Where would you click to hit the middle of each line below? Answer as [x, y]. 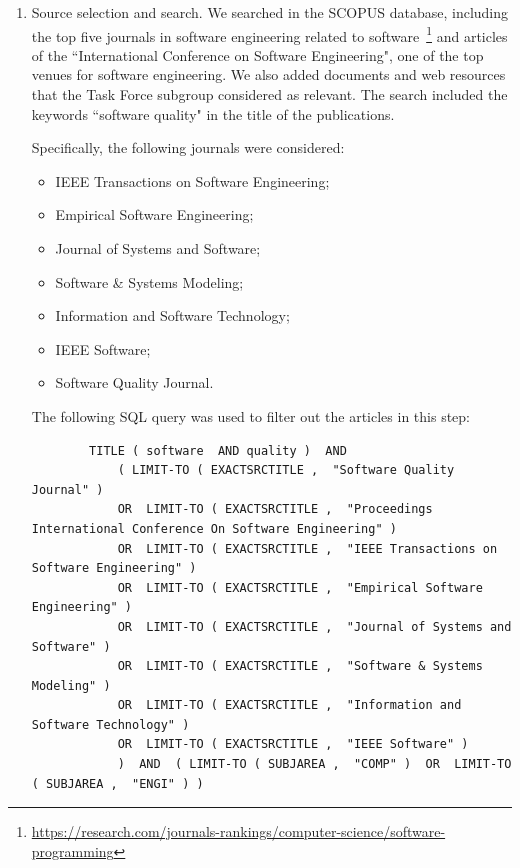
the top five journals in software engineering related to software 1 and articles [269, 34]
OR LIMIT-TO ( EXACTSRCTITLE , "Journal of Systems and [314, 626]
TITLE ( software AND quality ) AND [218, 450]
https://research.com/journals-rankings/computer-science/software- [238, 831]
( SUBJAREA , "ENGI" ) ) [117, 783]
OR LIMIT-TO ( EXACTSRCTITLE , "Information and [289, 705]
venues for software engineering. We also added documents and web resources [268, 74]
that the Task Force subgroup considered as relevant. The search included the [269, 94]
